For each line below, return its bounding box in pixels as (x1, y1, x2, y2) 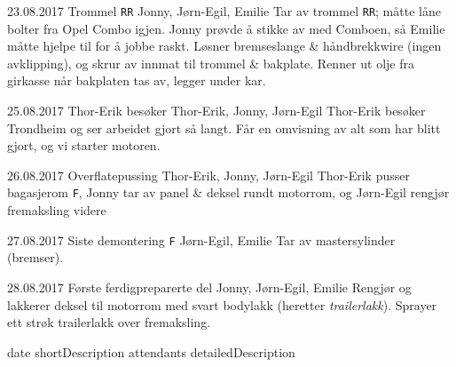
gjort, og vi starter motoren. (7, 136, 161, 155)
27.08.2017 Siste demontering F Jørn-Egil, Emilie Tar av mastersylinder (7, 230, 396, 249)
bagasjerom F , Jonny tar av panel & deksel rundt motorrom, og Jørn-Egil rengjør (7, 183, 450, 202)
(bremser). (7, 248, 64, 267)
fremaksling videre (7, 201, 106, 219)
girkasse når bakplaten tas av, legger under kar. (7, 71, 266, 90)
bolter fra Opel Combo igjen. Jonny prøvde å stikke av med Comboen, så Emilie (7, 19, 445, 37)
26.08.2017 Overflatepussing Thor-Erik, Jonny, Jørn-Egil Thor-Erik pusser (7, 165, 410, 184)
